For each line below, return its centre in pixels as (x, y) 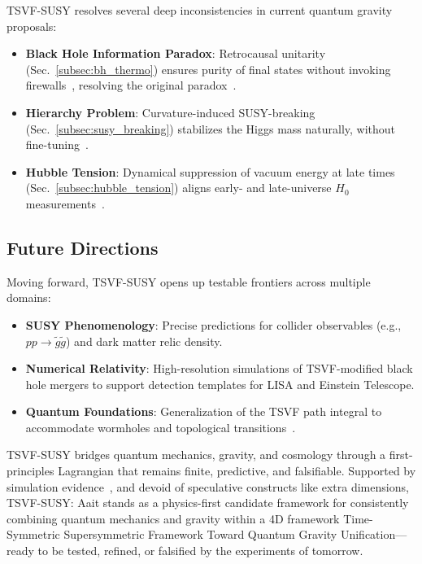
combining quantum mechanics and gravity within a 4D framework (173, 518)
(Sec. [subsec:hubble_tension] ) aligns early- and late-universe (178, 188)
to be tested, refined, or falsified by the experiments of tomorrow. (200, 551)
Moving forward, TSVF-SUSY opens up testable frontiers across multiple (189, 281)
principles (30, 471)
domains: (29, 297)
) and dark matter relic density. (144, 341)
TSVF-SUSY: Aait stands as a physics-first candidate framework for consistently (208, 503)
